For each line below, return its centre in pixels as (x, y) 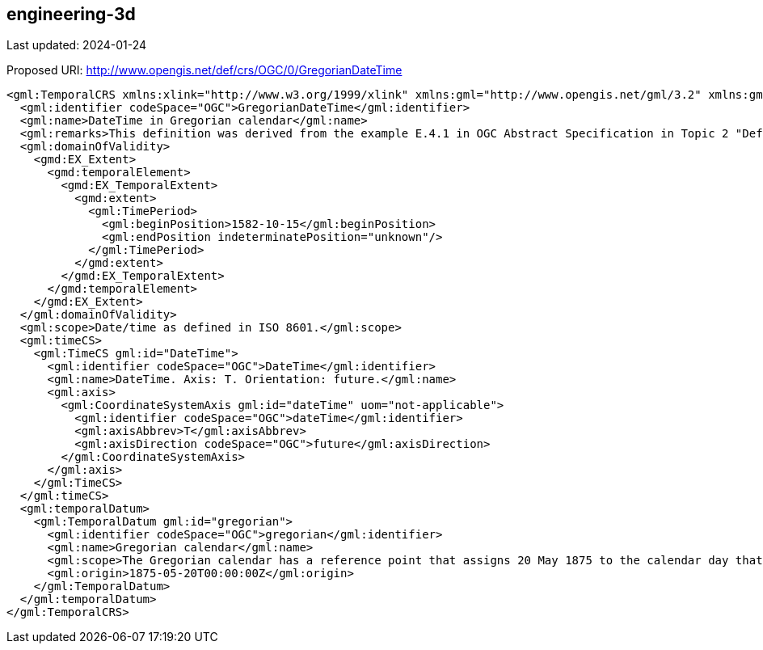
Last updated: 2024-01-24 (77, 45)
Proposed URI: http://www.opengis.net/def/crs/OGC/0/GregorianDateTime (204, 70)
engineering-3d (71, 14)
